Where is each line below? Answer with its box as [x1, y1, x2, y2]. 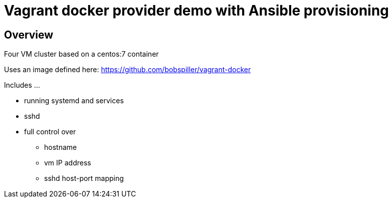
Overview [4, 28, 54, 41]
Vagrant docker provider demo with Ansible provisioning [4, 2, 389, 19]
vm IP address [44, 158, 91, 167]
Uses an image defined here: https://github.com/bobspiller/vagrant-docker [4, 65, 251, 74]
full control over [24, 127, 76, 136]
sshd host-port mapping [44, 174, 124, 183]
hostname [44, 143, 77, 152]
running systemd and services [24, 96, 124, 105]
